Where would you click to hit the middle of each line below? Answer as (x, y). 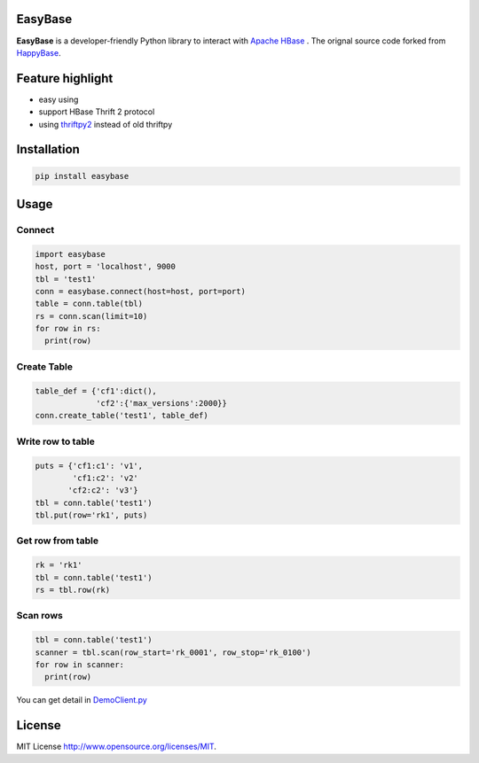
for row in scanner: (79, 664)
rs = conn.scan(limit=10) (91, 316)
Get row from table (58, 541)
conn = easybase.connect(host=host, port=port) (140, 291)
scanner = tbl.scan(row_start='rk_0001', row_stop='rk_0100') (173, 652)
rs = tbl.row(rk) (73, 590)
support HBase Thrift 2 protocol (97, 112)
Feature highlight (65, 78)
